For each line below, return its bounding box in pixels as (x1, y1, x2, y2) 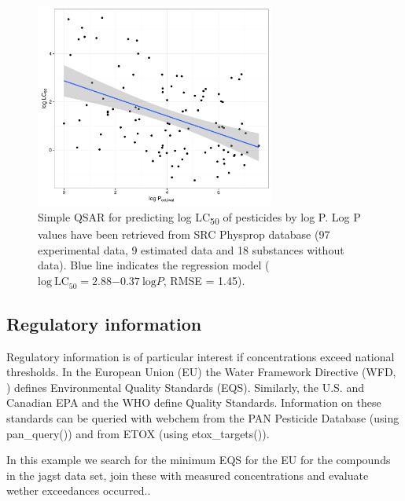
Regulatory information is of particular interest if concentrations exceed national (6, 348, 395, 364)
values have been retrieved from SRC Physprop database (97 (38, 225, 330, 242)
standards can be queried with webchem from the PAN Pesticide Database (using (6, 410, 399, 426)
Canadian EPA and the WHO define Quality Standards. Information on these (6, 394, 381, 411)
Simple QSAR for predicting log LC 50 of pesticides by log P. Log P (38, 208, 361, 227)
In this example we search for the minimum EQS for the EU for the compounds (6, 452, 391, 468)
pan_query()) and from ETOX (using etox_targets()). (6, 425, 270, 441)
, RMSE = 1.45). (163, 272, 245, 288)
